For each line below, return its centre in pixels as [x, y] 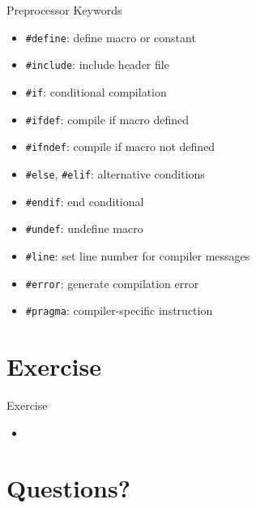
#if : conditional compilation [96, 91]
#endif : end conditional [85, 201]
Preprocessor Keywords [64, 10]
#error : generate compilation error [112, 283]
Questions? [68, 488]
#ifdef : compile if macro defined [107, 119]
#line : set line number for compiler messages [138, 255]
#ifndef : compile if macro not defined [120, 146]
